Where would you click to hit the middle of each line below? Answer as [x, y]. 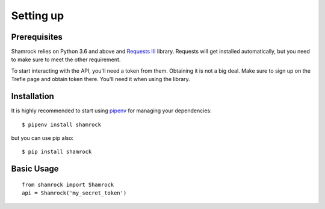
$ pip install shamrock [57, 152]
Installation [32, 96]
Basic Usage [35, 169]
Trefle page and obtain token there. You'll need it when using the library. [101, 79]
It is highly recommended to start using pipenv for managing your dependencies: [111, 111]
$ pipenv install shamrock [62, 124]
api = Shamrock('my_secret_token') [74, 193]
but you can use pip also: [42, 138]
